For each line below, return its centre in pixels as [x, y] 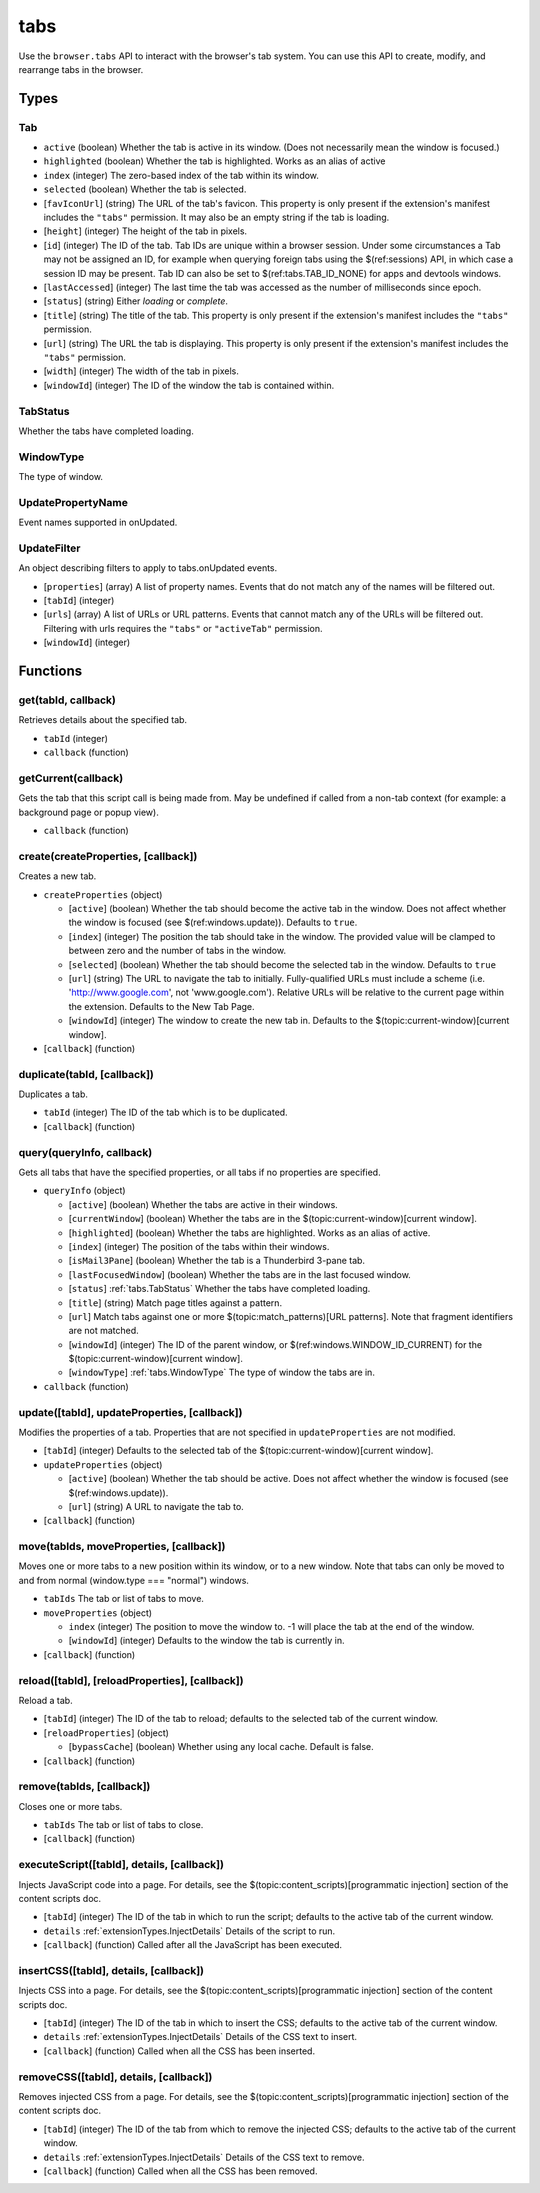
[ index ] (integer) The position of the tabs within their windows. [199, 1246]
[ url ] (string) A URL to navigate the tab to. [156, 1506]
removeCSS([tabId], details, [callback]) [115, 2077]
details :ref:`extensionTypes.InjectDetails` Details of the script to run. [189, 1931]
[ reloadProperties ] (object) [106, 1732]
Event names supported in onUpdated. [98, 522]
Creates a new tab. [57, 876]
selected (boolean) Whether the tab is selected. [145, 189]
